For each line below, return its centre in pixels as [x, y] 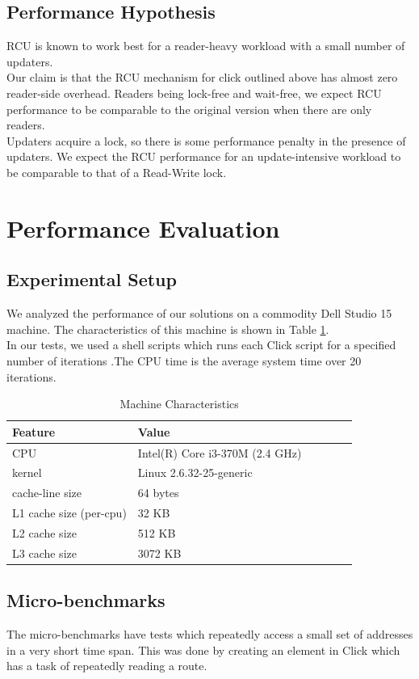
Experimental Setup [92, 279]
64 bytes [158, 493]
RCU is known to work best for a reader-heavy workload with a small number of [206, 46]
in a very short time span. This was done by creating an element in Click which [203, 649]
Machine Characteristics [179, 404]
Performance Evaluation [143, 228]
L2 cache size [44, 532]
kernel [27, 472]
